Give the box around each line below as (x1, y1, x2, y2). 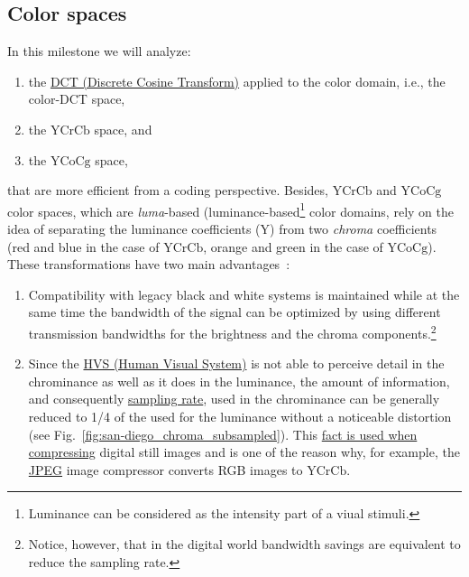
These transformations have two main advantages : (7, 255, 290, 274)
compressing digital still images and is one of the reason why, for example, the (28, 442, 460, 461)
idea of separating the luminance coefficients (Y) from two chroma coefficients (7, 219, 437, 238)
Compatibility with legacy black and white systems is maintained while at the (28, 284, 460, 303)
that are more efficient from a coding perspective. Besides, (7, 181, 328, 200)
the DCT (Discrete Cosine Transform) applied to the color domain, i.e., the (28, 71, 446, 90)
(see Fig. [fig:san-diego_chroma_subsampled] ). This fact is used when (28, 424, 418, 443)
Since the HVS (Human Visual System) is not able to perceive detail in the (28, 354, 445, 373)
